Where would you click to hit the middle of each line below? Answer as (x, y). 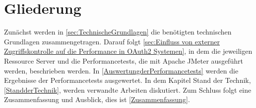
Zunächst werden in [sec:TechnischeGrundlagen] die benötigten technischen (118, 32)
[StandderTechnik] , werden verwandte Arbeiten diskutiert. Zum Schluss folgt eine (128, 90)
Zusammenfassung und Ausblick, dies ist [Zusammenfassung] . (97, 99)
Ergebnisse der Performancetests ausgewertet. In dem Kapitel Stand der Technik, (128, 80)
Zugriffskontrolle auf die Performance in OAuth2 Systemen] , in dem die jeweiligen (128, 51)
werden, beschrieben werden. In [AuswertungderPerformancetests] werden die (121, 70)
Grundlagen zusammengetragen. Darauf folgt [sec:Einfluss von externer (112, 41)
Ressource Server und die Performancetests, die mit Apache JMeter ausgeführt (124, 60)
